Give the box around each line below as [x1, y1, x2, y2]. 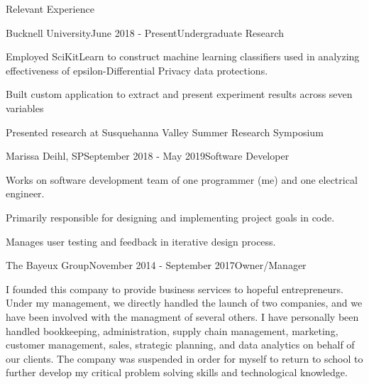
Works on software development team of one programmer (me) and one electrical [6, 172, 358, 187]
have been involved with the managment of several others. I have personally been [6, 309, 359, 324]
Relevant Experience [6, 1, 94, 16]
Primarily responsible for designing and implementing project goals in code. [6, 209, 335, 224]
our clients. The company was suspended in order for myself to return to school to [6, 351, 363, 366]
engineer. [6, 186, 45, 201]
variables [6, 100, 44, 115]
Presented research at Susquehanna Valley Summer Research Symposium [6, 124, 324, 139]
